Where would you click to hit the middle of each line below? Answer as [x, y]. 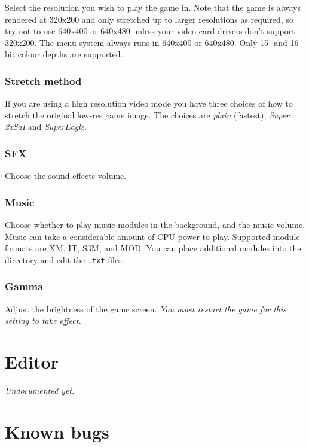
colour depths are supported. [70, 54]
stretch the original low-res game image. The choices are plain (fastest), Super [147, 115]
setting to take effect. [43, 320]
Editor [32, 362]
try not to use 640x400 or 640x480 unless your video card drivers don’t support [150, 31]
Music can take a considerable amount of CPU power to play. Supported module [152, 236]
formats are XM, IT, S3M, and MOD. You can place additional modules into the [153, 248]
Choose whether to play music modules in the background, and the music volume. [155, 224]
